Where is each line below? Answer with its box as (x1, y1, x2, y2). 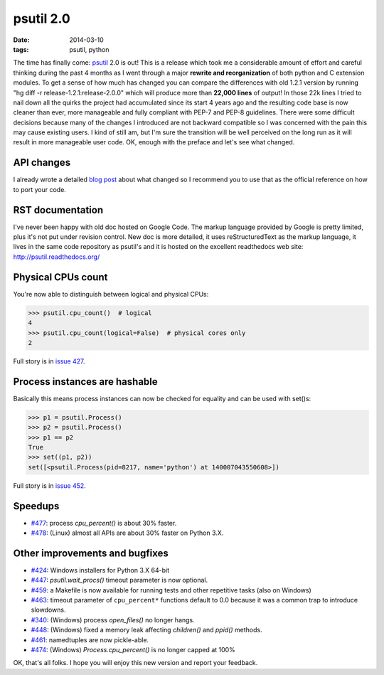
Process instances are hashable (13, 376, 158, 388)
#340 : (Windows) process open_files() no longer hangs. (31, 615, 195, 624)
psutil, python (69, 45, 110, 53)
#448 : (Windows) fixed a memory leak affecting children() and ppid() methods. (31, 626, 262, 634)
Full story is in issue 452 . (13, 481, 87, 490)
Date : (13, 36, 30, 44)
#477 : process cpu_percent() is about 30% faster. (31, 519, 177, 527)
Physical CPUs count (13, 271, 108, 283)
